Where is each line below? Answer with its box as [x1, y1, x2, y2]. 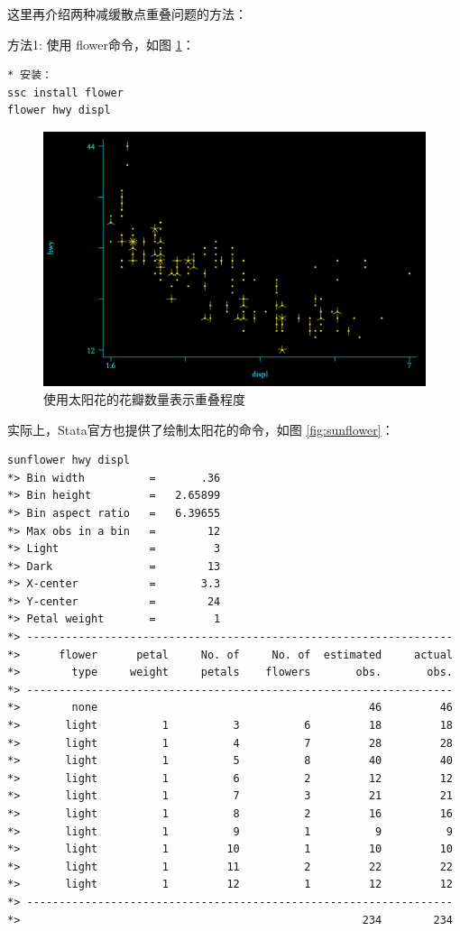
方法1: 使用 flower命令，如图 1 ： [7, 34, 195, 53]
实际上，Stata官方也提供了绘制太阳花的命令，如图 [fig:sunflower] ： [7, 419, 394, 438]
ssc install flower [7, 86, 124, 99]
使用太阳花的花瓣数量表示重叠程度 [43, 389, 245, 408]
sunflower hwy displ [7, 454, 131, 467]
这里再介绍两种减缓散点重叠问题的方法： [7, 5, 247, 23]
